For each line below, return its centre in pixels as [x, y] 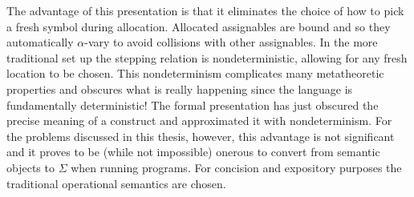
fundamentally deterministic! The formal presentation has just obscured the [193, 105]
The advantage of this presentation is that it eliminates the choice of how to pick [205, 10]
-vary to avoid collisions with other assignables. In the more [231, 42]
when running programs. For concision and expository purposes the [236, 167]
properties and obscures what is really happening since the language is [180, 88]
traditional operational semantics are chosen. [116, 183]
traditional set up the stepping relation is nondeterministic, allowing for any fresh [207, 57]
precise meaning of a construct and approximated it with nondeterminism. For [199, 121]
